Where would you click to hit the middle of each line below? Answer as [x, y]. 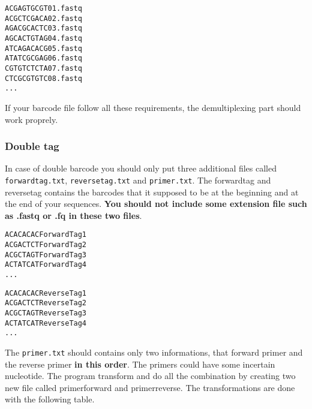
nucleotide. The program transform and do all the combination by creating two [150, 376]
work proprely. [31, 119]
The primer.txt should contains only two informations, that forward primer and [154, 352]
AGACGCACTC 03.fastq [43, 28]
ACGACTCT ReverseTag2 [46, 303]
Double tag [32, 146]
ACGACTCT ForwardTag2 [46, 245]
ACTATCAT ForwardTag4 [46, 265]
